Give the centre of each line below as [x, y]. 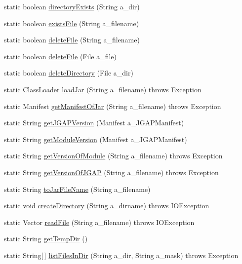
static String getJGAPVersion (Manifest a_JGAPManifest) [94, 123]
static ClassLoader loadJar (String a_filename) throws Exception [103, 89]
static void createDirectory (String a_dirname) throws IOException [107, 206]
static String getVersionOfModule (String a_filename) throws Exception [113, 156]
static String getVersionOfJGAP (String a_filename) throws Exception [111, 172]
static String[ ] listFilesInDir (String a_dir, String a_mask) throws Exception [121, 255]
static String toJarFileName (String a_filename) [77, 189]
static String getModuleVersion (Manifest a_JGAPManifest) [96, 139]
